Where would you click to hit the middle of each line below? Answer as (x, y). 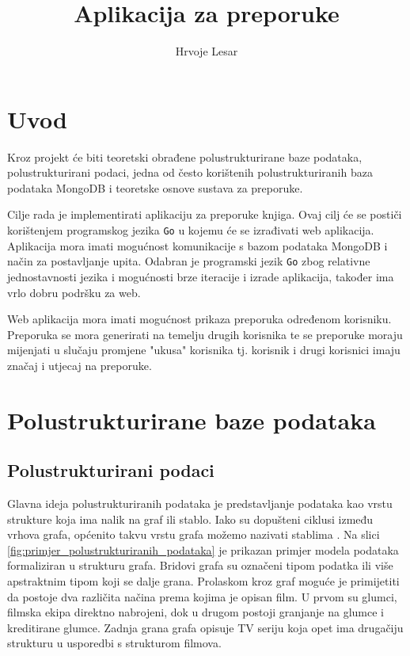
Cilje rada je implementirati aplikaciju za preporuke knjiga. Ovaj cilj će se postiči (205, 214)
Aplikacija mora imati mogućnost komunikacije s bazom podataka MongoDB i (197, 245)
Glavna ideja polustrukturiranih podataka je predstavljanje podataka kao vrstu (200, 503)
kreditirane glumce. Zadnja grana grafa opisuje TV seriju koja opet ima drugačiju (205, 627)
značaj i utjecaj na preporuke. (80, 365)
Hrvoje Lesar (207, 51)
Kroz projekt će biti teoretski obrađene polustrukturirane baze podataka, (185, 156)
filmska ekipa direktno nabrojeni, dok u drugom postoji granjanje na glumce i (196, 612)
